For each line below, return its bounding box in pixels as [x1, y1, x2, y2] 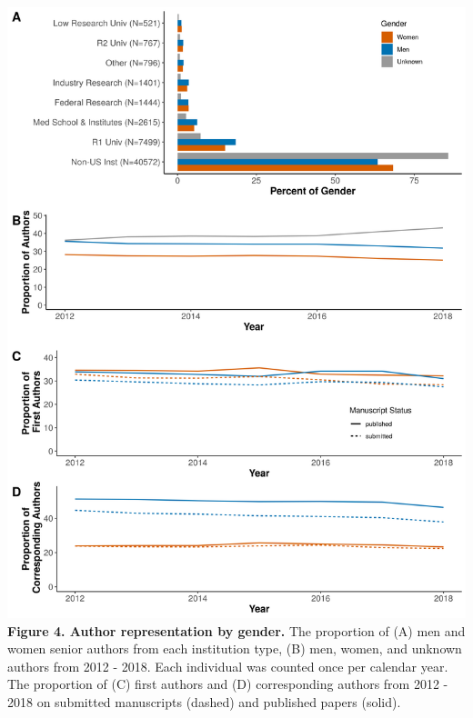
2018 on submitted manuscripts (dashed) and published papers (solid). [7, 692, 401, 711]
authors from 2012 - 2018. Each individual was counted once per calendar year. [7, 656, 448, 675]
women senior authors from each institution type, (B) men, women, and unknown [7, 639, 462, 658]
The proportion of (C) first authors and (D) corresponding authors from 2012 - [7, 674, 448, 693]
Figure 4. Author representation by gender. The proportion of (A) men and [7, 621, 466, 640]
